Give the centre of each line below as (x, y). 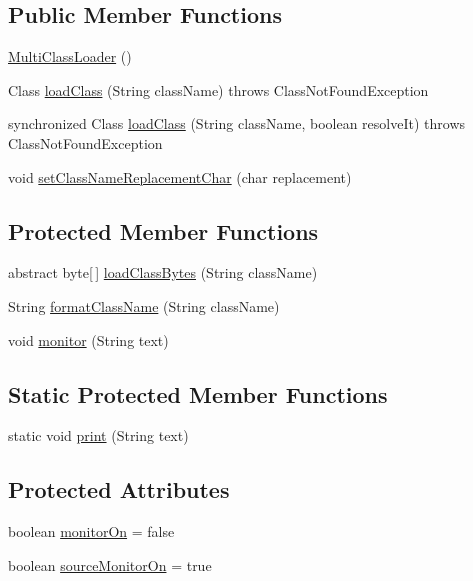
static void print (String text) (98, 435)
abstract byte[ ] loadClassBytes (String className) (163, 272)
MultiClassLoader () (70, 56)
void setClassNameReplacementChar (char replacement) (180, 176)
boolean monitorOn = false (91, 531)
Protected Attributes (119, 489)
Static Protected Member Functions (198, 393)
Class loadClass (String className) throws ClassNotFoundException (218, 89)
